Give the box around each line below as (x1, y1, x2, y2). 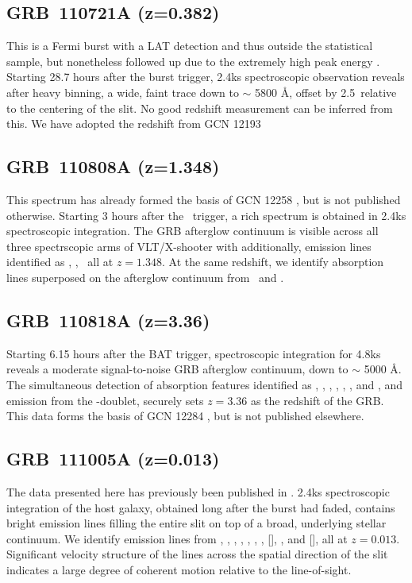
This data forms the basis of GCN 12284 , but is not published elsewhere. (6, 407, 364, 424)
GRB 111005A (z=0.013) (6, 446, 220, 471)
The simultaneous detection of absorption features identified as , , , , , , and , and (6, 376, 403, 392)
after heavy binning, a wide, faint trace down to (6, 83, 239, 100)
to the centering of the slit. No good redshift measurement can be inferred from (6, 99, 393, 116)
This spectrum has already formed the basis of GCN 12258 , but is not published (6, 191, 401, 207)
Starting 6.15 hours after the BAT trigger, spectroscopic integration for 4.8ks (6, 345, 381, 361)
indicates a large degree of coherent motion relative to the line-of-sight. (6, 561, 352, 577)
